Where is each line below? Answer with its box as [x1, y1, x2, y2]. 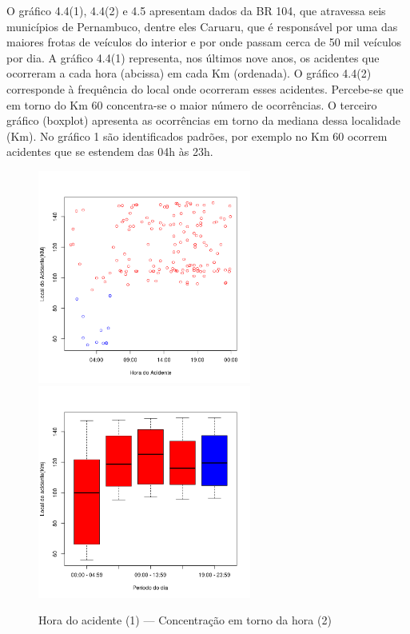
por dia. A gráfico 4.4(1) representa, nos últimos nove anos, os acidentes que [6, 49, 380, 66]
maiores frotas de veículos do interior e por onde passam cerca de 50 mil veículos [6, 34, 402, 50]
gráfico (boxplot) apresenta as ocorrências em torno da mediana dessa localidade [6, 112, 400, 129]
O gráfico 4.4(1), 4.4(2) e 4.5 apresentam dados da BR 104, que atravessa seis [6, 2, 386, 18]
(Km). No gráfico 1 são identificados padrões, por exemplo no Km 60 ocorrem [6, 127, 388, 144]
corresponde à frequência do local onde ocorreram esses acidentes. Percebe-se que [6, 80, 404, 97]
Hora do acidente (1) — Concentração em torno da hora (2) [38, 612, 332, 628]
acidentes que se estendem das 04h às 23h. [6, 143, 213, 160]
